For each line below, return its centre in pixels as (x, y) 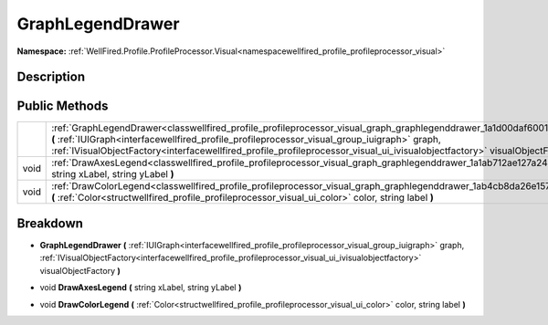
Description (51, 77)
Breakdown (50, 223)
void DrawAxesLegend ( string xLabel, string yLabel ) (141, 288)
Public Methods (63, 106)
